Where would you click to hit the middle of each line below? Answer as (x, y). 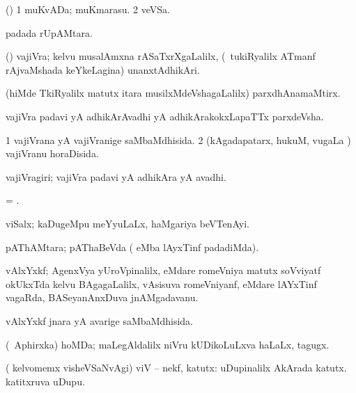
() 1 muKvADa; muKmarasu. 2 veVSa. (88, 9)
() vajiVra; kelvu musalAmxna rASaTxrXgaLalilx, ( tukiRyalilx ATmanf (161, 56)
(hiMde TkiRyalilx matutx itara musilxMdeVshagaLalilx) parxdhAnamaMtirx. (173, 93)
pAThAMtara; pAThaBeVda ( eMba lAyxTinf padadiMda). (132, 247)
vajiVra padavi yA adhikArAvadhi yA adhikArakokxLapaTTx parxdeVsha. (165, 116)
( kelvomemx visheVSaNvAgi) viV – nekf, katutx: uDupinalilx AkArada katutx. (176, 368)
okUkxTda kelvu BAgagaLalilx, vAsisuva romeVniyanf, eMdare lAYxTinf (161, 283)
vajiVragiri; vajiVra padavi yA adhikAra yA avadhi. (116, 176)
